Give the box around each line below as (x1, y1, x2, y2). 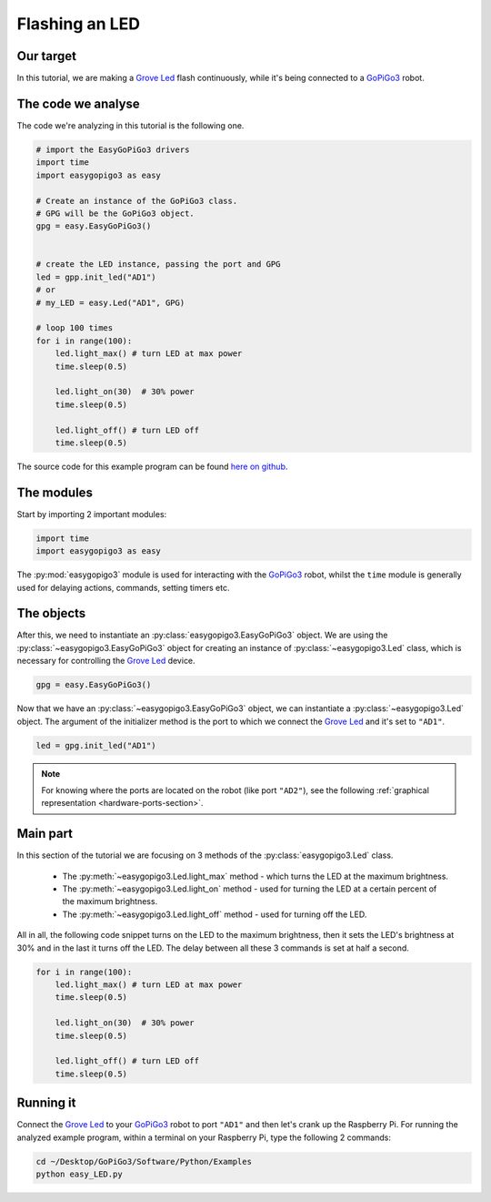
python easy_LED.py (35, 1169, 123, 1179)
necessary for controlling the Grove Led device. (16, 656, 195, 667)
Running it (16, 1095, 76, 1111)
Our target (16, 48, 77, 64)
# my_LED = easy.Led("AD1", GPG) (35, 297, 185, 308)
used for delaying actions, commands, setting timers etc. (16, 582, 230, 593)
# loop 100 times (35, 323, 114, 333)
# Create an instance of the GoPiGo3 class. (35, 196, 238, 206)
